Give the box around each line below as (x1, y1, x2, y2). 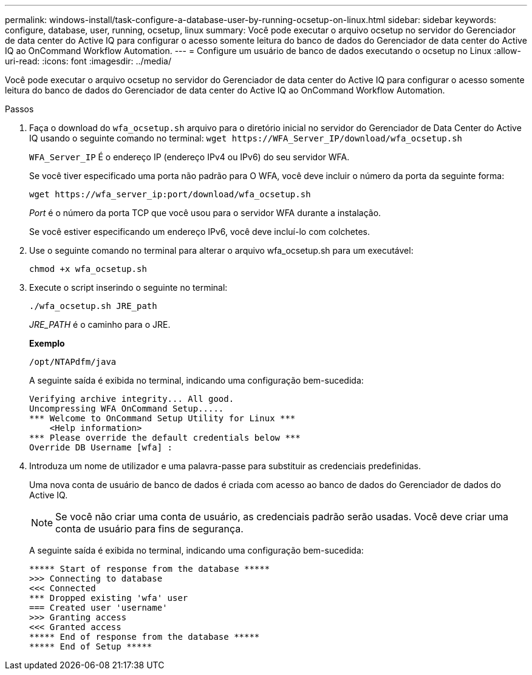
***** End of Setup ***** (29, 642, 152, 651)
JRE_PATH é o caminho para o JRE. (29, 319, 171, 330)
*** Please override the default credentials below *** (29, 433, 301, 443)
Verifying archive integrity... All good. (29, 394, 234, 404)
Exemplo (29, 338, 65, 348)
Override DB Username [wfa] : (29, 443, 173, 452)
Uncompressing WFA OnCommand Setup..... (29, 404, 224, 413)
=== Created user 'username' (29, 603, 168, 612)
